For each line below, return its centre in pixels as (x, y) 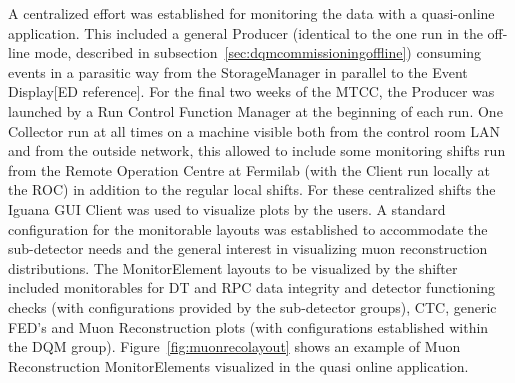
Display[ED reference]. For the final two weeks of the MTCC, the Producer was (251, 91)
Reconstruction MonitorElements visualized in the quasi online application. (238, 365)
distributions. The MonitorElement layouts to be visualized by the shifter (233, 267)
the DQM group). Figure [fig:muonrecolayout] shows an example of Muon (234, 346)
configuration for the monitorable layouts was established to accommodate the (248, 228)
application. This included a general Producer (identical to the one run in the (245, 32)
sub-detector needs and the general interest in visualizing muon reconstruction (248, 248)
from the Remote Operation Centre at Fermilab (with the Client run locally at (249, 169)
